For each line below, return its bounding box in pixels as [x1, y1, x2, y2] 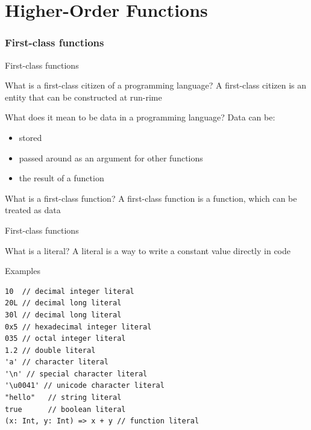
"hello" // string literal [5, 393, 122, 402]
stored [19, 131, 42, 143]
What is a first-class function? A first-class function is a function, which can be [5, 192, 297, 204]
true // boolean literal [5, 405, 126, 414]
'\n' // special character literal [5, 369, 148, 378]
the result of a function [19, 172, 104, 184]
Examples [5, 264, 40, 277]
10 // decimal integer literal [5, 287, 134, 296]
